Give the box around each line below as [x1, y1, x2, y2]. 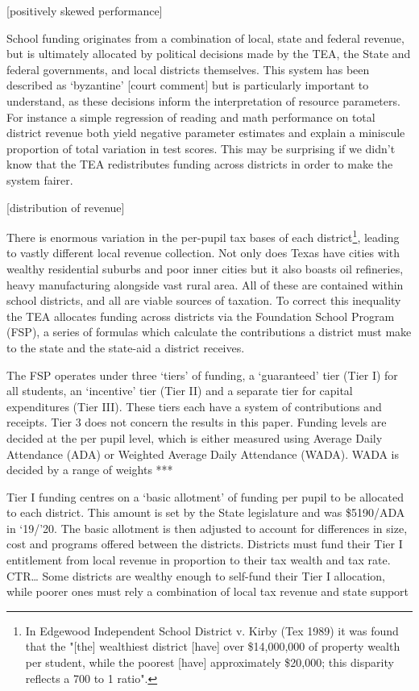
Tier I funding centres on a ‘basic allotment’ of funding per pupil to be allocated [6, 488, 404, 505]
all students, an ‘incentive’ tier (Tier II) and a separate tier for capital [6, 382, 353, 399]
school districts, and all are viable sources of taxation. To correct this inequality [6, 292, 401, 309]
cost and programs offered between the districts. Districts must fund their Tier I [6, 535, 403, 552]
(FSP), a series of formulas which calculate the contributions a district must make [6, 323, 412, 340]
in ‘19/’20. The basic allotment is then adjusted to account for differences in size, [6, 519, 408, 536]
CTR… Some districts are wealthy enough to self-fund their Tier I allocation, [6, 567, 386, 584]
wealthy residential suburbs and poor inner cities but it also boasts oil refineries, [6, 260, 404, 277]
